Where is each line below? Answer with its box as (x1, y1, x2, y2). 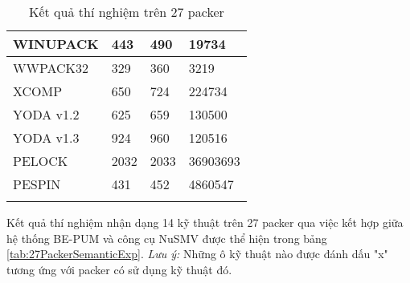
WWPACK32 (13, 59, 89, 77)
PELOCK (13, 152, 68, 170)
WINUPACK (13, 34, 99, 53)
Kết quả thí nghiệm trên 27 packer (29, 2, 224, 21)
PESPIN (13, 175, 61, 193)
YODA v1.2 (13, 105, 80, 123)
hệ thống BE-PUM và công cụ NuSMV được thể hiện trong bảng (6, 229, 327, 246)
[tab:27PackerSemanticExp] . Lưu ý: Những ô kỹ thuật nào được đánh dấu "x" (6, 245, 388, 262)
